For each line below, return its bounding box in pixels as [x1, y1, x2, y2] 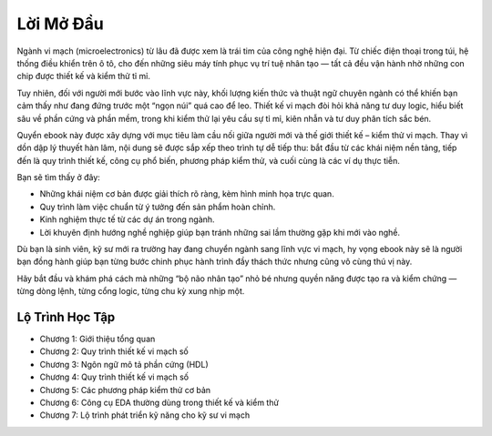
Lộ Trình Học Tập [16, 309, 116, 325]
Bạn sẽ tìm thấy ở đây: [16, 172, 100, 183]
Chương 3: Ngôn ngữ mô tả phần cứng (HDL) [39, 359, 209, 370]
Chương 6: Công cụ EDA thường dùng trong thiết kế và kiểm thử [39, 397, 280, 409]
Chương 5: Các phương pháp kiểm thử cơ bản [39, 384, 211, 395]
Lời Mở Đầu [16, 14, 104, 34]
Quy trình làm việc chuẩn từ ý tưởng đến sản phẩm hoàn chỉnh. [39, 201, 276, 212]
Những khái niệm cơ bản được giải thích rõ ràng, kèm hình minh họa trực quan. [39, 188, 334, 199]
